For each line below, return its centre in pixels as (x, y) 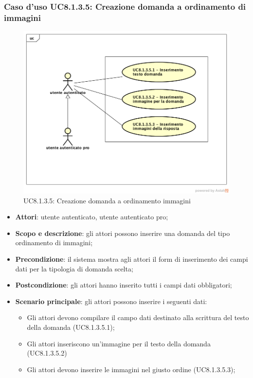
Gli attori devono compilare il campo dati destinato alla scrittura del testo (138, 317)
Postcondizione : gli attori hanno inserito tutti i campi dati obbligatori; (124, 285)
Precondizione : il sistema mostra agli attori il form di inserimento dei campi (132, 259)
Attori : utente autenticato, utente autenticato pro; (92, 217)
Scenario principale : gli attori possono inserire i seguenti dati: (111, 301)
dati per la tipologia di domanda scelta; (74, 268)
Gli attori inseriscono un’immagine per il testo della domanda (119, 343)
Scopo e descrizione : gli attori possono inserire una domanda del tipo (123, 233)
